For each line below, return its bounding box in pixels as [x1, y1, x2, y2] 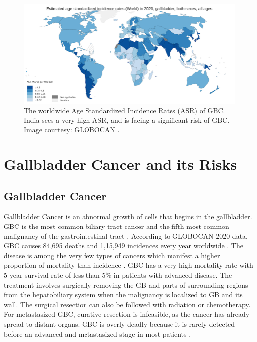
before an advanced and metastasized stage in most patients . [4, 328, 191, 339]
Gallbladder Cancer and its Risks [4, 154, 237, 174]
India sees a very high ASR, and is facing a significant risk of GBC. [24, 114, 230, 125]
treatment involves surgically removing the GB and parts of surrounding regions [4, 279, 248, 290]
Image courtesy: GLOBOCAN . [24, 124, 120, 135]
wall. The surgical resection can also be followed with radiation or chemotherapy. [4, 299, 251, 309]
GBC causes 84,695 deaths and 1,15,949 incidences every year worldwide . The [4, 240, 243, 251]
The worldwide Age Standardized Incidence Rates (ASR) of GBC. [24, 105, 225, 115]
